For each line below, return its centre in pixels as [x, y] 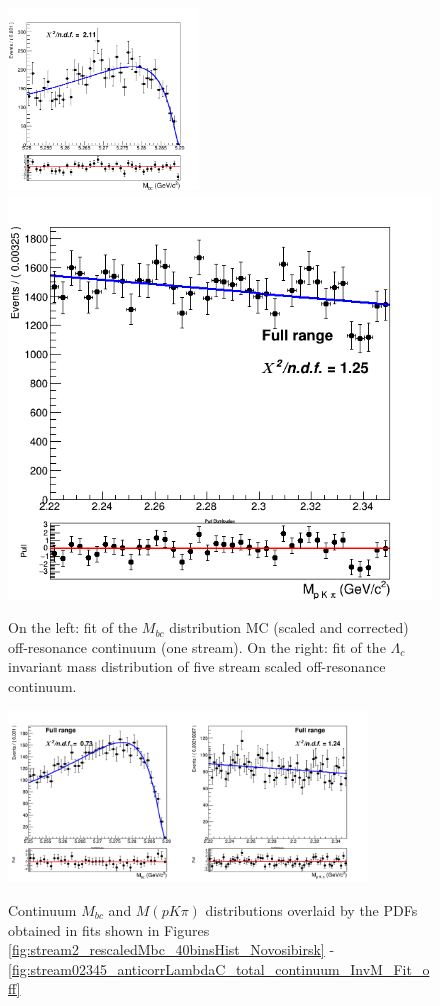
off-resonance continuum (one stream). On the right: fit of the [197, 646]
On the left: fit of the [73, 627]
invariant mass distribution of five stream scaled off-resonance [197, 666]
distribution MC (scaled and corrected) [289, 627]
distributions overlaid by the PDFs [311, 909]
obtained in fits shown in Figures [109, 929]
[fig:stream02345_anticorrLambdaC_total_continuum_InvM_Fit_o [219, 968]
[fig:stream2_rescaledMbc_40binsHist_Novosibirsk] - [171, 949]
